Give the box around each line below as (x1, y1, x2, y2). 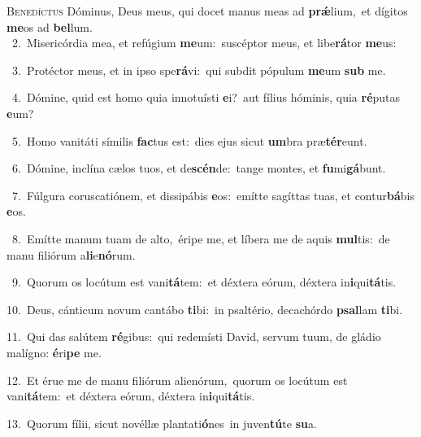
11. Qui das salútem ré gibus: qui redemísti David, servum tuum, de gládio (7, 328, 381, 345)
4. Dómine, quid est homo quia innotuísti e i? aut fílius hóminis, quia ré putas (11, 89, 401, 106)
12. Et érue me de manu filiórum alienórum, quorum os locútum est (7, 371, 348, 388)
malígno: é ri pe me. (7, 343, 102, 361)
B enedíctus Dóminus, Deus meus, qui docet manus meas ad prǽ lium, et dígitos (7, 2, 408, 19)
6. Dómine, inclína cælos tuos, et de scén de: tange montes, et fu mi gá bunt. (11, 160, 386, 177)
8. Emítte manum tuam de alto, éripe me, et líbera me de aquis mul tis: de (11, 229, 390, 247)
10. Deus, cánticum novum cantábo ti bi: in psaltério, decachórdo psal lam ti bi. (7, 300, 403, 317)
